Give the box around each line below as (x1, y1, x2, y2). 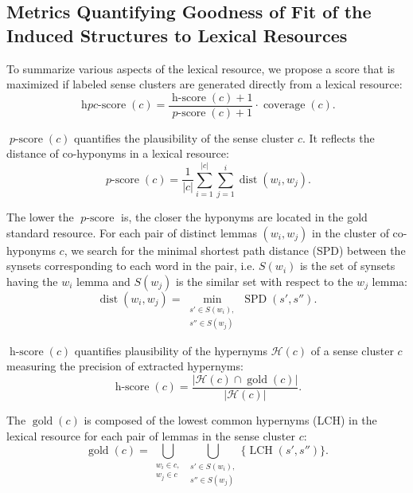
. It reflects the (302, 129, 375, 146)
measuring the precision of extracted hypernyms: (6, 358, 244, 374)
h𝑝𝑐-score (81, 100, 127, 112)
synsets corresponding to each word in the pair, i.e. (6, 257, 255, 274)
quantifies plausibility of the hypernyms (74, 342, 268, 358)
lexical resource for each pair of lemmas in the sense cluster (6, 427, 295, 444)
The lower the (6, 209, 74, 225)
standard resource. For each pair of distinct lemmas (6, 224, 257, 241)
